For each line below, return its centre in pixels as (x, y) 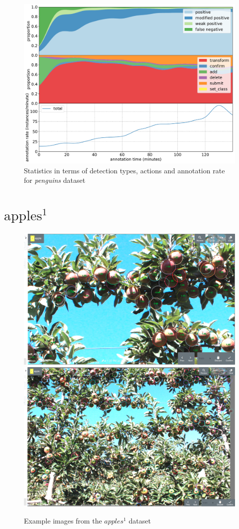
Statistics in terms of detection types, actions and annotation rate (124, 170)
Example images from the (63, 520)
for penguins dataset (55, 180)
